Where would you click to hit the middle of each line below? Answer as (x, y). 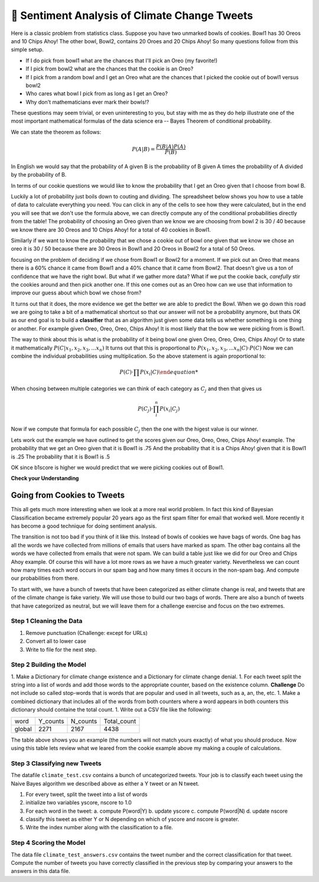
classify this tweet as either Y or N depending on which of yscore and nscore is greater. (132, 819)
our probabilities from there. (45, 578)
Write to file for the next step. (61, 649)
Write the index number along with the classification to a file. (100, 828)
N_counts (84, 721)
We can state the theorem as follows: (56, 132)
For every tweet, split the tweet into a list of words (87, 794)
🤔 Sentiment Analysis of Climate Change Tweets (132, 15)
